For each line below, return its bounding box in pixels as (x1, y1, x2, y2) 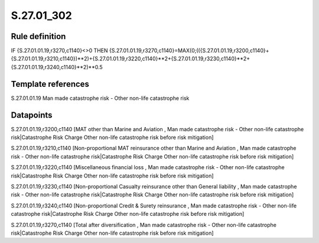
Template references (11, 79, 90, 89)
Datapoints (11, 110, 53, 120)
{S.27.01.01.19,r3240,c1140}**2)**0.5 (11, 63, 103, 70)
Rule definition (11, 31, 66, 41)
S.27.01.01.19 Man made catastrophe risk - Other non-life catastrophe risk (11, 95, 190, 102)
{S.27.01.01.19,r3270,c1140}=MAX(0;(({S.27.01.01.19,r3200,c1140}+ (109, 47, 269, 54)
